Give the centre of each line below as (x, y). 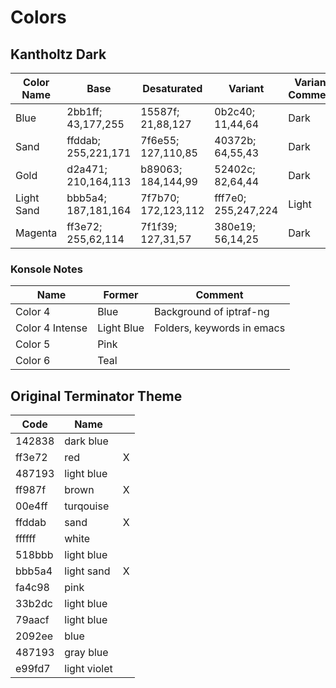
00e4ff (31, 506)
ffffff (26, 539)
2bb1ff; (84, 111)
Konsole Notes (46, 269)
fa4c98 (32, 588)
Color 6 (33, 361)
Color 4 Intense (51, 328)
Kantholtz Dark (58, 54)
